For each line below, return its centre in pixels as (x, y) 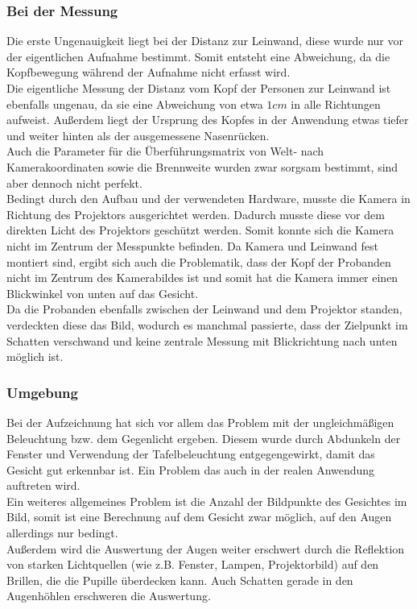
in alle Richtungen (336, 104)
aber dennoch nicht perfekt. (74, 182)
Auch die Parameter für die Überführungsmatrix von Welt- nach (165, 151)
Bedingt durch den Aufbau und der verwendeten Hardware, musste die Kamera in (208, 199)
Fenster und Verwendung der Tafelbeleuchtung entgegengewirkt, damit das (191, 454)
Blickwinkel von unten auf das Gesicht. (103, 293)
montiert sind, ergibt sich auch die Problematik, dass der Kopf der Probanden (199, 261)
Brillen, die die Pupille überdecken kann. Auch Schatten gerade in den (180, 580)
